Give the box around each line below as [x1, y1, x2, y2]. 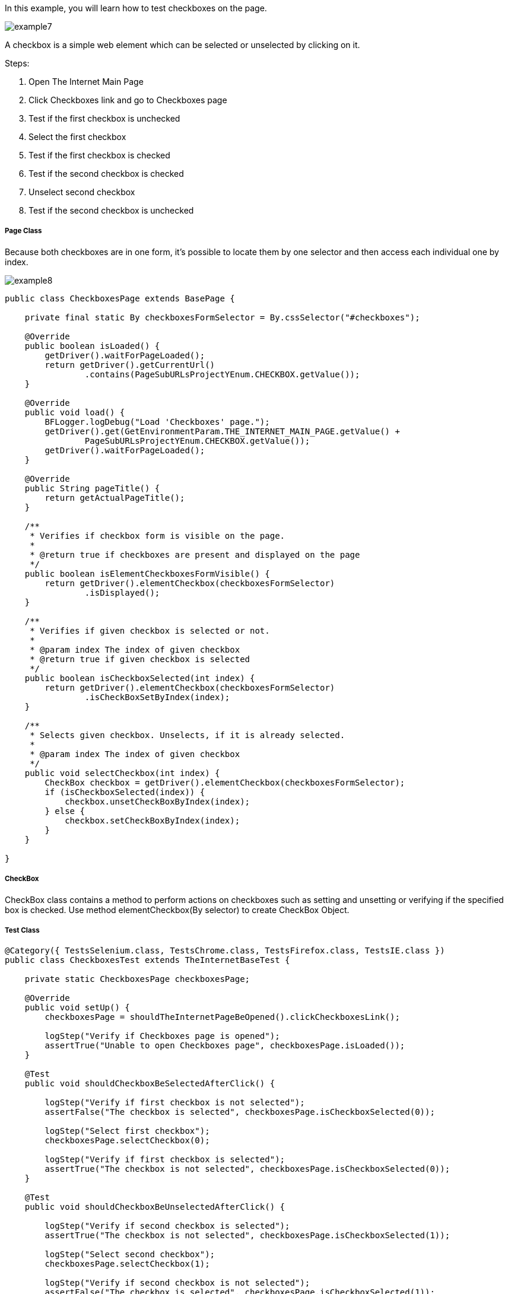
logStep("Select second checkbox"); [45, 1250, 215, 1260]
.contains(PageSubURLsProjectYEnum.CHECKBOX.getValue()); [84, 369, 360, 379]
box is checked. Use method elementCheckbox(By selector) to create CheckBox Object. [5, 904, 350, 915]
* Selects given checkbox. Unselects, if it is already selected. [30, 730, 345, 740]
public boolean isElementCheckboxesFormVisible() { [24, 568, 270, 578]
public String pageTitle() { [24, 483, 160, 493]
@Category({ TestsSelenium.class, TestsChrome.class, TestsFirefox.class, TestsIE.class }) [5, 946, 445, 956]
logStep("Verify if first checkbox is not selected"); [45, 1098, 305, 1108]
